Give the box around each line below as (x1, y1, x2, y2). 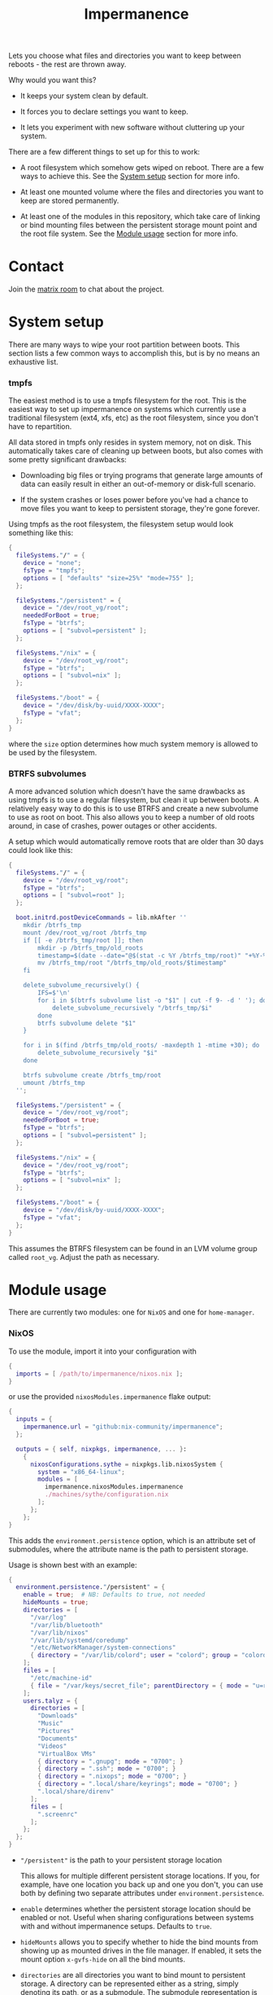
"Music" (37, 1719, 63, 1728)
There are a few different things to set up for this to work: (8, 147, 201, 157)
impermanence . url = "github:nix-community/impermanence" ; (23, 1423, 223, 1431)
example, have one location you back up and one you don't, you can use (19, 1879, 264, 1889)
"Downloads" (37, 1712, 79, 1720)
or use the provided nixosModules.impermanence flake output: (8, 1392, 211, 1402)
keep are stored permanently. (19, 196, 119, 206)
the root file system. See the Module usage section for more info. (19, 229, 238, 238)
